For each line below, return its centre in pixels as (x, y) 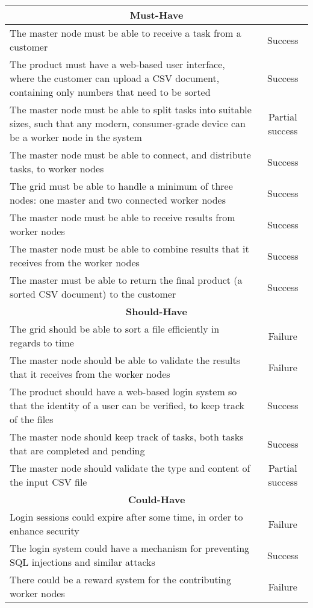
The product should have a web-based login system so (123, 391)
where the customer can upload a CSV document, (115, 78)
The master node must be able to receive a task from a (126, 33)
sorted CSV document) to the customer (93, 294)
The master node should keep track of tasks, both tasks (127, 437)
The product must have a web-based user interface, (117, 64)
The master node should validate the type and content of (130, 468)
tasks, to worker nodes (57, 168)
